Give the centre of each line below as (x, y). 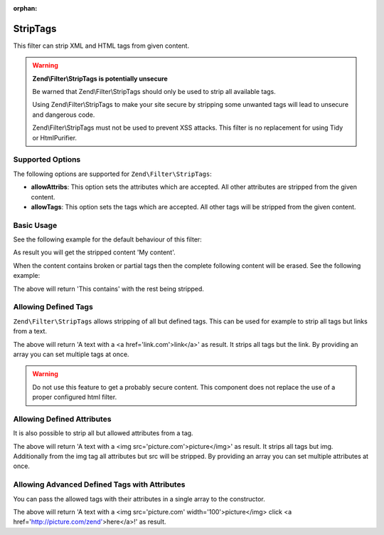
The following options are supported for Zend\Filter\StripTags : (113, 174)
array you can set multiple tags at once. (71, 354)
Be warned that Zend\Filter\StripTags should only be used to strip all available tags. (154, 92)
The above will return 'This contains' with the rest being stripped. (108, 289)
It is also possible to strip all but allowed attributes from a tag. (103, 433)
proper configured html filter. (75, 397)
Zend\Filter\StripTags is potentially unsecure (100, 78)
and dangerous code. (64, 115)
